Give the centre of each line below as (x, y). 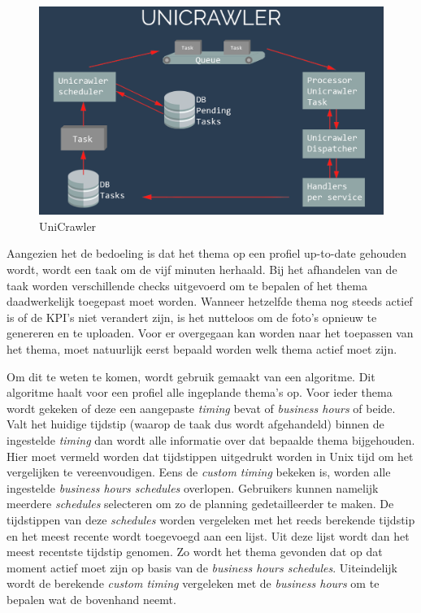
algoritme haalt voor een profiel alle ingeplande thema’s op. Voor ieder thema (200, 392)
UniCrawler (68, 226)
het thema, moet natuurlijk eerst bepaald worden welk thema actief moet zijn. (202, 349)
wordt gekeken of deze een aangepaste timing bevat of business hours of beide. (201, 408)
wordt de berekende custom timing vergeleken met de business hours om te (193, 583)
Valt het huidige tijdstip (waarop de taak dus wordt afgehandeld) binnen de (195, 424)
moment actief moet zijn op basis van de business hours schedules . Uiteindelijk (202, 567)
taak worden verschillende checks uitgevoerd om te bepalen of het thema (187, 285)
